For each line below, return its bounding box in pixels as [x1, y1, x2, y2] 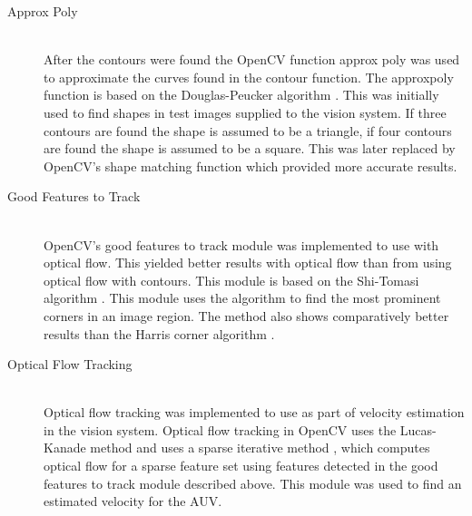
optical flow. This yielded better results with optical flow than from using [44, 253, 452, 272]
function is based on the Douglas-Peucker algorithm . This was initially [44, 85, 439, 104]
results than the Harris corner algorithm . [44, 324, 275, 343]
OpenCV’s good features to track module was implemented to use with [44, 235, 439, 254]
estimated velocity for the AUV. [44, 492, 222, 511]
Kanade [44, 438, 86, 457]
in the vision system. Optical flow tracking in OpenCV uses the [44, 420, 397, 439]
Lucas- [399, 420, 437, 439]
